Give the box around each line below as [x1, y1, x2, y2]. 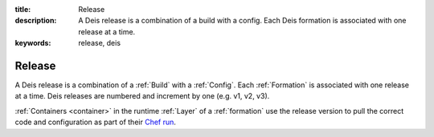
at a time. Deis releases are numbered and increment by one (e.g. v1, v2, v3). [14, 91, 270, 101]
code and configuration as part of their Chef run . [14, 117, 177, 127]
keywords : [14, 38, 51, 48]
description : [14, 16, 57, 26]
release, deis [78, 38, 121, 48]
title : [14, 5, 31, 14]
